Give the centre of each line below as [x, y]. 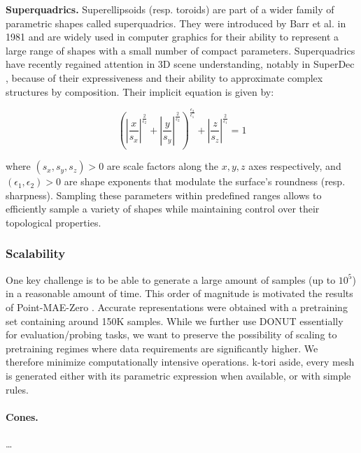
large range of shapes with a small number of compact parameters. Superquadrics [180, 50]
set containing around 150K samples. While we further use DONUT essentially [175, 321]
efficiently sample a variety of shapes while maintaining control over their [163, 209]
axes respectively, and [295, 166]
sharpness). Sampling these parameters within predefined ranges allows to [164, 195]
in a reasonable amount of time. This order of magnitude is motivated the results [179, 293]
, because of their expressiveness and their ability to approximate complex [164, 77]
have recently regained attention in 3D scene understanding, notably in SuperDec [180, 64]
